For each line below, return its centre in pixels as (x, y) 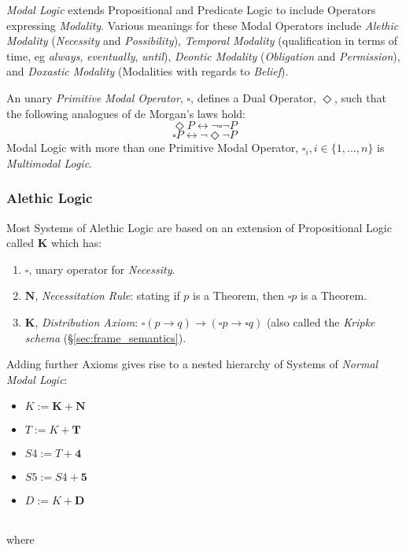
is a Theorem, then (239, 295)
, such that (360, 97)
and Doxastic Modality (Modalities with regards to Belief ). (148, 71)
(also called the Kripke (321, 321)
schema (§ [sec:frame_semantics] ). (105, 337)
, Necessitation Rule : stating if (107, 295)
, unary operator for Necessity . (102, 269)
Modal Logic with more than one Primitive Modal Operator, (153, 148)
